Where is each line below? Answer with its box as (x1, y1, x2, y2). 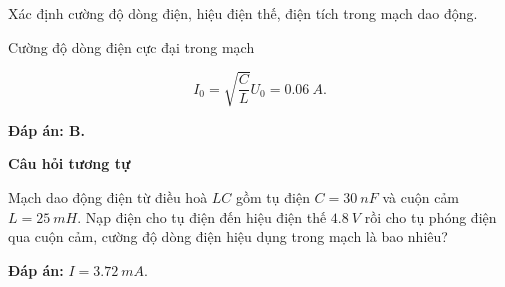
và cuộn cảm (382, 186, 460, 207)
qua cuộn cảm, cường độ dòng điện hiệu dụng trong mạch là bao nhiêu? (8, 226, 448, 247)
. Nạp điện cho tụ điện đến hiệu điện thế (77, 206, 327, 227)
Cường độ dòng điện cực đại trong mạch (8, 36, 255, 57)
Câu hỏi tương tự (8, 153, 131, 174)
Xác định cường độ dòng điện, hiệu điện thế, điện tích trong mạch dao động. (8, 3, 478, 23)
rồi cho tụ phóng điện (364, 206, 497, 227)
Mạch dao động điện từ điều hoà (8, 186, 208, 207)
